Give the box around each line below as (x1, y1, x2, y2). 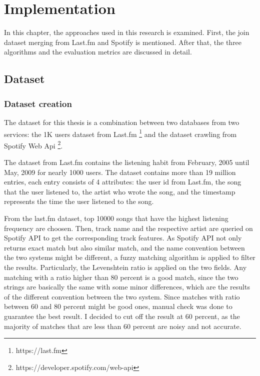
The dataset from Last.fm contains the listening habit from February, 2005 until (4, 157, 249, 167)
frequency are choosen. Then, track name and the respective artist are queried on (4, 222, 253, 233)
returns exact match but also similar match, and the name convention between (4, 242, 245, 252)
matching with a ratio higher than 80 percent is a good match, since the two (4, 271, 238, 282)
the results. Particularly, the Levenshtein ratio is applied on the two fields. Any (4, 261, 247, 272)
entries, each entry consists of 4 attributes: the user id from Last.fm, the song (4, 176, 241, 187)
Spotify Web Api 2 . (4, 138, 63, 150)
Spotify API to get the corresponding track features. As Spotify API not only (4, 232, 242, 243)
